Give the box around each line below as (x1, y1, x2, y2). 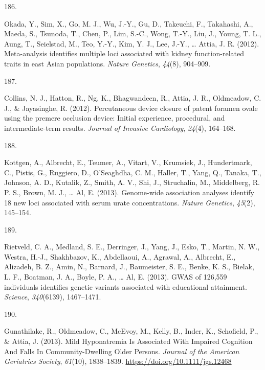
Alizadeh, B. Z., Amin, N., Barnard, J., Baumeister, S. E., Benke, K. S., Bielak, (4, 261, 254, 272)
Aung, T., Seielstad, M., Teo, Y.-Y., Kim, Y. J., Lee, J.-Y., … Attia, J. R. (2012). (4, 38, 259, 49)
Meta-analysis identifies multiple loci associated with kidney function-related (4, 48, 245, 59)
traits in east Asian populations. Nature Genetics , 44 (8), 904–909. (4, 58, 211, 68)
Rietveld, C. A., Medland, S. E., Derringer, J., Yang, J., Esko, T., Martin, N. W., (4, 241, 260, 252)
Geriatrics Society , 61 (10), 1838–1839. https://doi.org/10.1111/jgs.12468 (4, 356, 232, 366)
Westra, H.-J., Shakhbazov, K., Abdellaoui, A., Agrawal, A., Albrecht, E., (4, 251, 236, 262)
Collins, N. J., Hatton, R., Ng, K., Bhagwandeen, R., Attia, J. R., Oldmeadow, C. (4, 92, 261, 103)
